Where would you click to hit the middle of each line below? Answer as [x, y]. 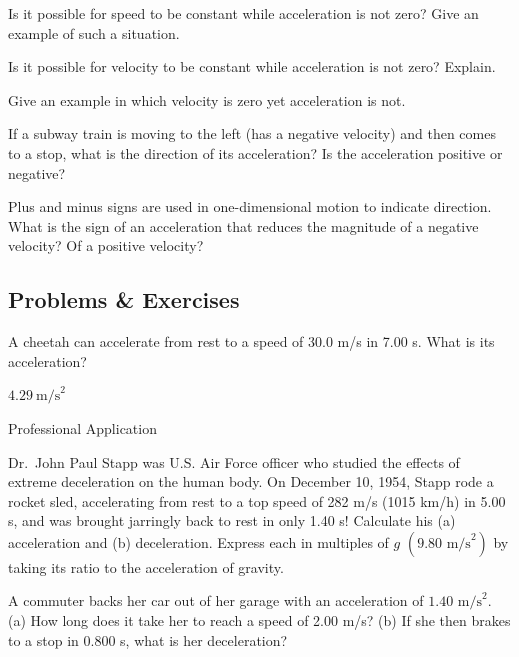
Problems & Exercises [124, 299]
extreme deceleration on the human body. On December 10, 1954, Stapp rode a [251, 481]
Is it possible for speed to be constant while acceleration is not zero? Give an [243, 13]
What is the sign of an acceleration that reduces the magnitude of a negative [243, 225]
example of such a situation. [94, 32]
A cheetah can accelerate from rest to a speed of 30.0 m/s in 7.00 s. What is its [251, 341]
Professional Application [82, 427]
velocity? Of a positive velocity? [106, 245]
